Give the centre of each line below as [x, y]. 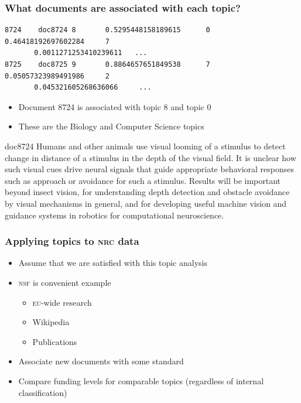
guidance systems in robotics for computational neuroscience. [114, 215]
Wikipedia [51, 322]
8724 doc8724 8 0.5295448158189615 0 [107, 30]
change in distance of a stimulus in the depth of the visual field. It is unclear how [150, 157]
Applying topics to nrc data [72, 241]
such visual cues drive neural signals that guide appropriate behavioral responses [149, 169]
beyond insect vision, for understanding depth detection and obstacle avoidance [147, 192]
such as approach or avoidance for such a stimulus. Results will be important [143, 180]
